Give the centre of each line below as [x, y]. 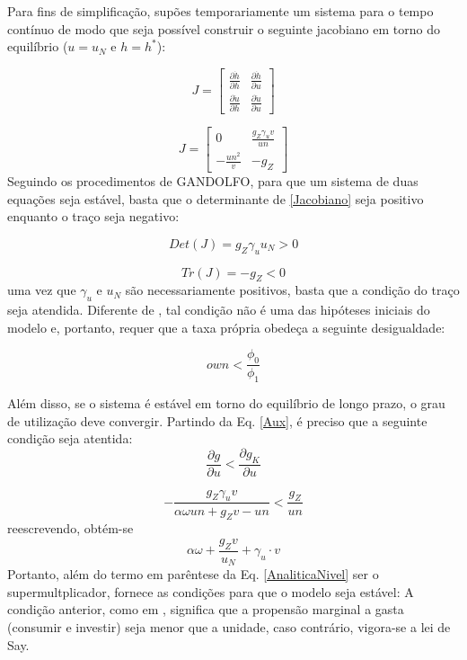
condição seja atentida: [70, 438]
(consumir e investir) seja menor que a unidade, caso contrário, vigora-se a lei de [229, 626]
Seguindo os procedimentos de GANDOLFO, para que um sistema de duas [213, 181]
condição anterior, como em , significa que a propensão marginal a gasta [206, 609]
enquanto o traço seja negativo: [93, 216]
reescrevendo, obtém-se [70, 528]
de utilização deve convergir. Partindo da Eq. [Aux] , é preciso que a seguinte [217, 420]
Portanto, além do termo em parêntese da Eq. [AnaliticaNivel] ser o [193, 574]
